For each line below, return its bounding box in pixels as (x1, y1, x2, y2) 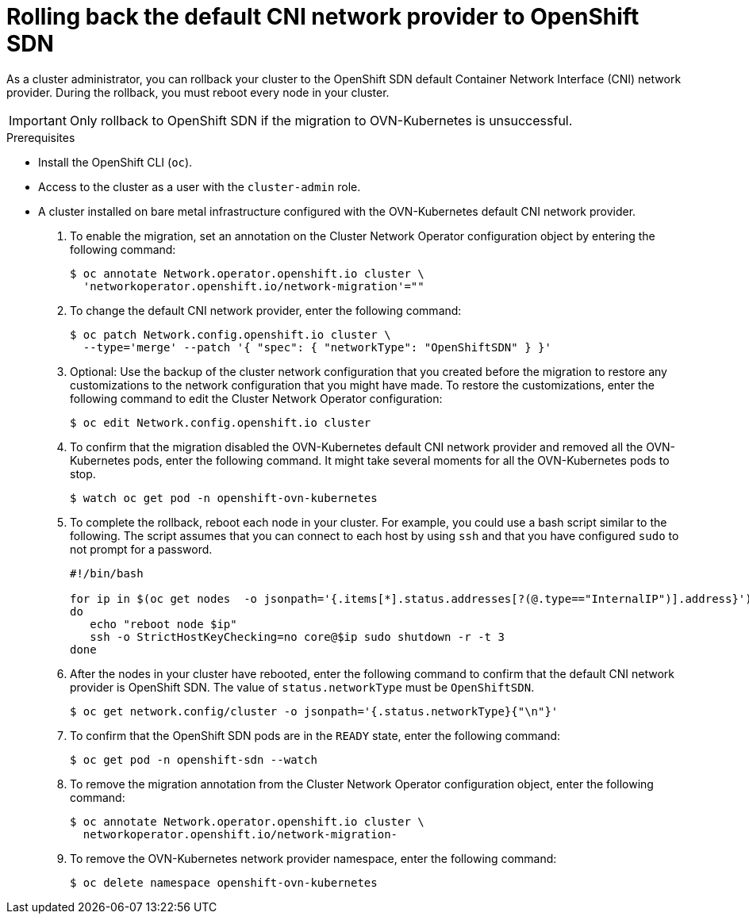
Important (9, 112, 67, 128)
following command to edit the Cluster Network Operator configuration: (70, 391, 443, 405)
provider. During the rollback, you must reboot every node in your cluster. (6, 85, 390, 99)
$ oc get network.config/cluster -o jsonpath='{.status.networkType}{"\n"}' (70, 704, 559, 718)
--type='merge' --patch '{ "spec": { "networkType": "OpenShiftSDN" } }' (83, 340, 551, 354)
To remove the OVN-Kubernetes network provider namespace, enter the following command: (70, 851, 557, 865)
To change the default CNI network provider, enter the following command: (70, 303, 462, 317)
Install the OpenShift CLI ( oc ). (38, 155, 193, 169)
